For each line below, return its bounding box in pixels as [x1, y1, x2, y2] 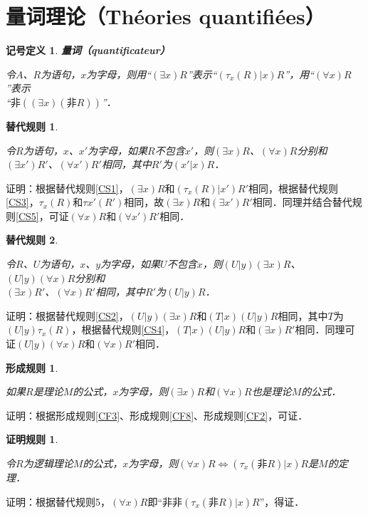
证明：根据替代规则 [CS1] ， [6, 180, 129, 195]
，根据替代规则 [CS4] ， [71, 322, 175, 337]
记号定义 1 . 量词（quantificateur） [6, 43, 170, 58]
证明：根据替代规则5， [6, 494, 110, 509]
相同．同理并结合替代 [252, 194, 352, 209]
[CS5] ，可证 [16, 208, 69, 223]
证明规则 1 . [6, 432, 58, 447]
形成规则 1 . [6, 360, 58, 375]
